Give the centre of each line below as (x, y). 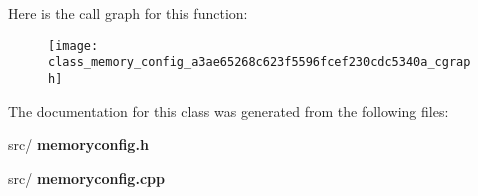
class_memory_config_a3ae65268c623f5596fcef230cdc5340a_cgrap (259, 62)
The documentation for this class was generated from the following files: (228, 110)
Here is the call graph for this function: (128, 13)
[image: (73, 45)
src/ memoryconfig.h (78, 144)
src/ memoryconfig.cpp (86, 177)
